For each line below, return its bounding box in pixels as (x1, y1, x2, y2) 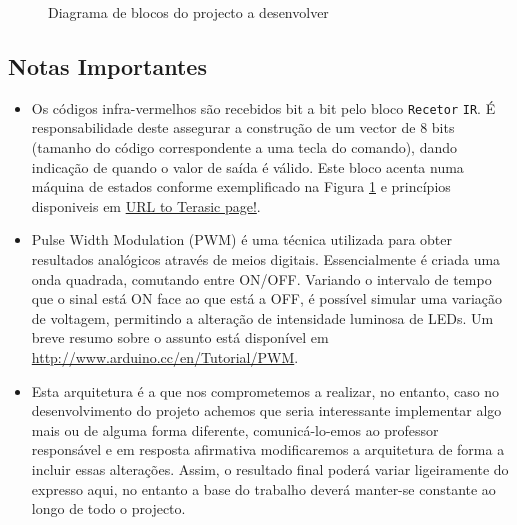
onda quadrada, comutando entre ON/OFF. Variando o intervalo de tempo (31, 268, 492, 289)
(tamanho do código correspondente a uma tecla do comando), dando (31, 137, 458, 158)
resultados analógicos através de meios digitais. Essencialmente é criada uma (31, 249, 501, 270)
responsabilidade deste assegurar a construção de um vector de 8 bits (31, 117, 455, 138)
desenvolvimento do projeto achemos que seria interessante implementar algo (31, 400, 502, 421)
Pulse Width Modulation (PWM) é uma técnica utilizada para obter (31, 229, 453, 250)
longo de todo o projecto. (31, 498, 186, 519)
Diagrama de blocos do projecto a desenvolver (48, 2, 329, 22)
